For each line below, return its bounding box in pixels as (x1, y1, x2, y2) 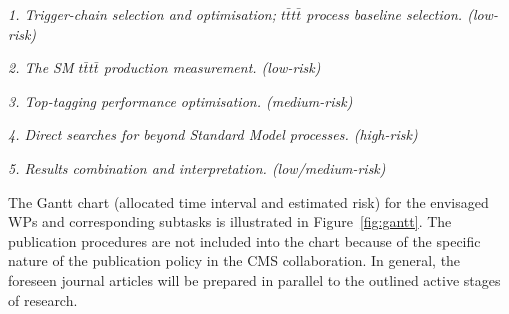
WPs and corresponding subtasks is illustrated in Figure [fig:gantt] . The (8, 211, 452, 232)
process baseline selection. (306, 4, 463, 24)
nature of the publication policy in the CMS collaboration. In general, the (8, 250, 461, 271)
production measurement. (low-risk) (103, 57, 321, 78)
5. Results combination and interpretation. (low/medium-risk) (8, 157, 386, 178)
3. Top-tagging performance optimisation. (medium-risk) (8, 90, 353, 111)
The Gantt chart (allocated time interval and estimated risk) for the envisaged (8, 191, 489, 212)
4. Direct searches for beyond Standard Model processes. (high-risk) (8, 124, 418, 145)
